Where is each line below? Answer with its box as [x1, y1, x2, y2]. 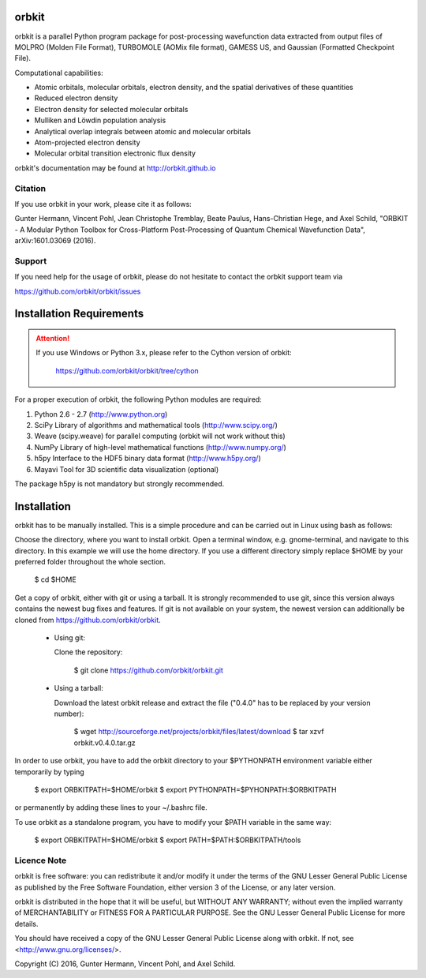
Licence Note [14, 855, 67, 866]
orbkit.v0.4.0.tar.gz [73, 738, 136, 748]
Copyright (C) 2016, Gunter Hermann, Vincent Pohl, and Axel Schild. [14, 959, 236, 969]
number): [54, 709, 84, 718]
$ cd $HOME [34, 575, 77, 584]
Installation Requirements [14, 307, 144, 320]
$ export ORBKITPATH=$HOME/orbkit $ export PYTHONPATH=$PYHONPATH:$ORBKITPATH [34, 785, 337, 794]
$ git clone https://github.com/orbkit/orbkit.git [73, 665, 224, 675]
